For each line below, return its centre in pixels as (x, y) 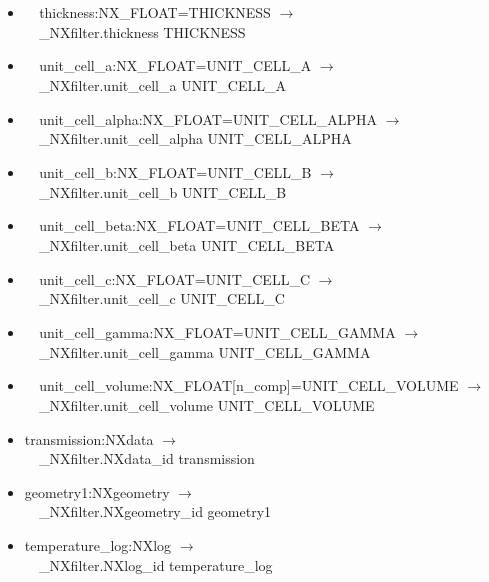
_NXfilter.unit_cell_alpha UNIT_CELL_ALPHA (195, 138)
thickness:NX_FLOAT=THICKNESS (155, 12)
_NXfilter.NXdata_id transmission (147, 458)
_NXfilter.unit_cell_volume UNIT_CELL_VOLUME (207, 404)
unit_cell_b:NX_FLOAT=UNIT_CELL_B (175, 171)
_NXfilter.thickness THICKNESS (142, 31)
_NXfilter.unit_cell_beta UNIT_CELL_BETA (187, 244)
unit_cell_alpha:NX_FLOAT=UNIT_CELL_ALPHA (208, 118)
